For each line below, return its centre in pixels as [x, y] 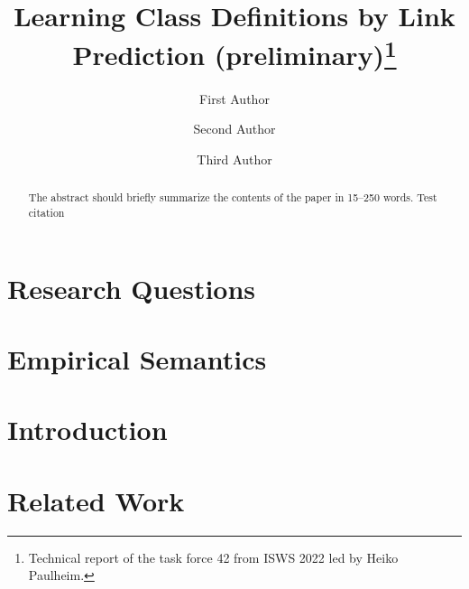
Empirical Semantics [137, 358]
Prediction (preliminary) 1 [234, 53]
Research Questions [132, 288]
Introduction [87, 430]
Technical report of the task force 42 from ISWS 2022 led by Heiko [213, 557]
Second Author [234, 129]
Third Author [234, 159]
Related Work [96, 500]
